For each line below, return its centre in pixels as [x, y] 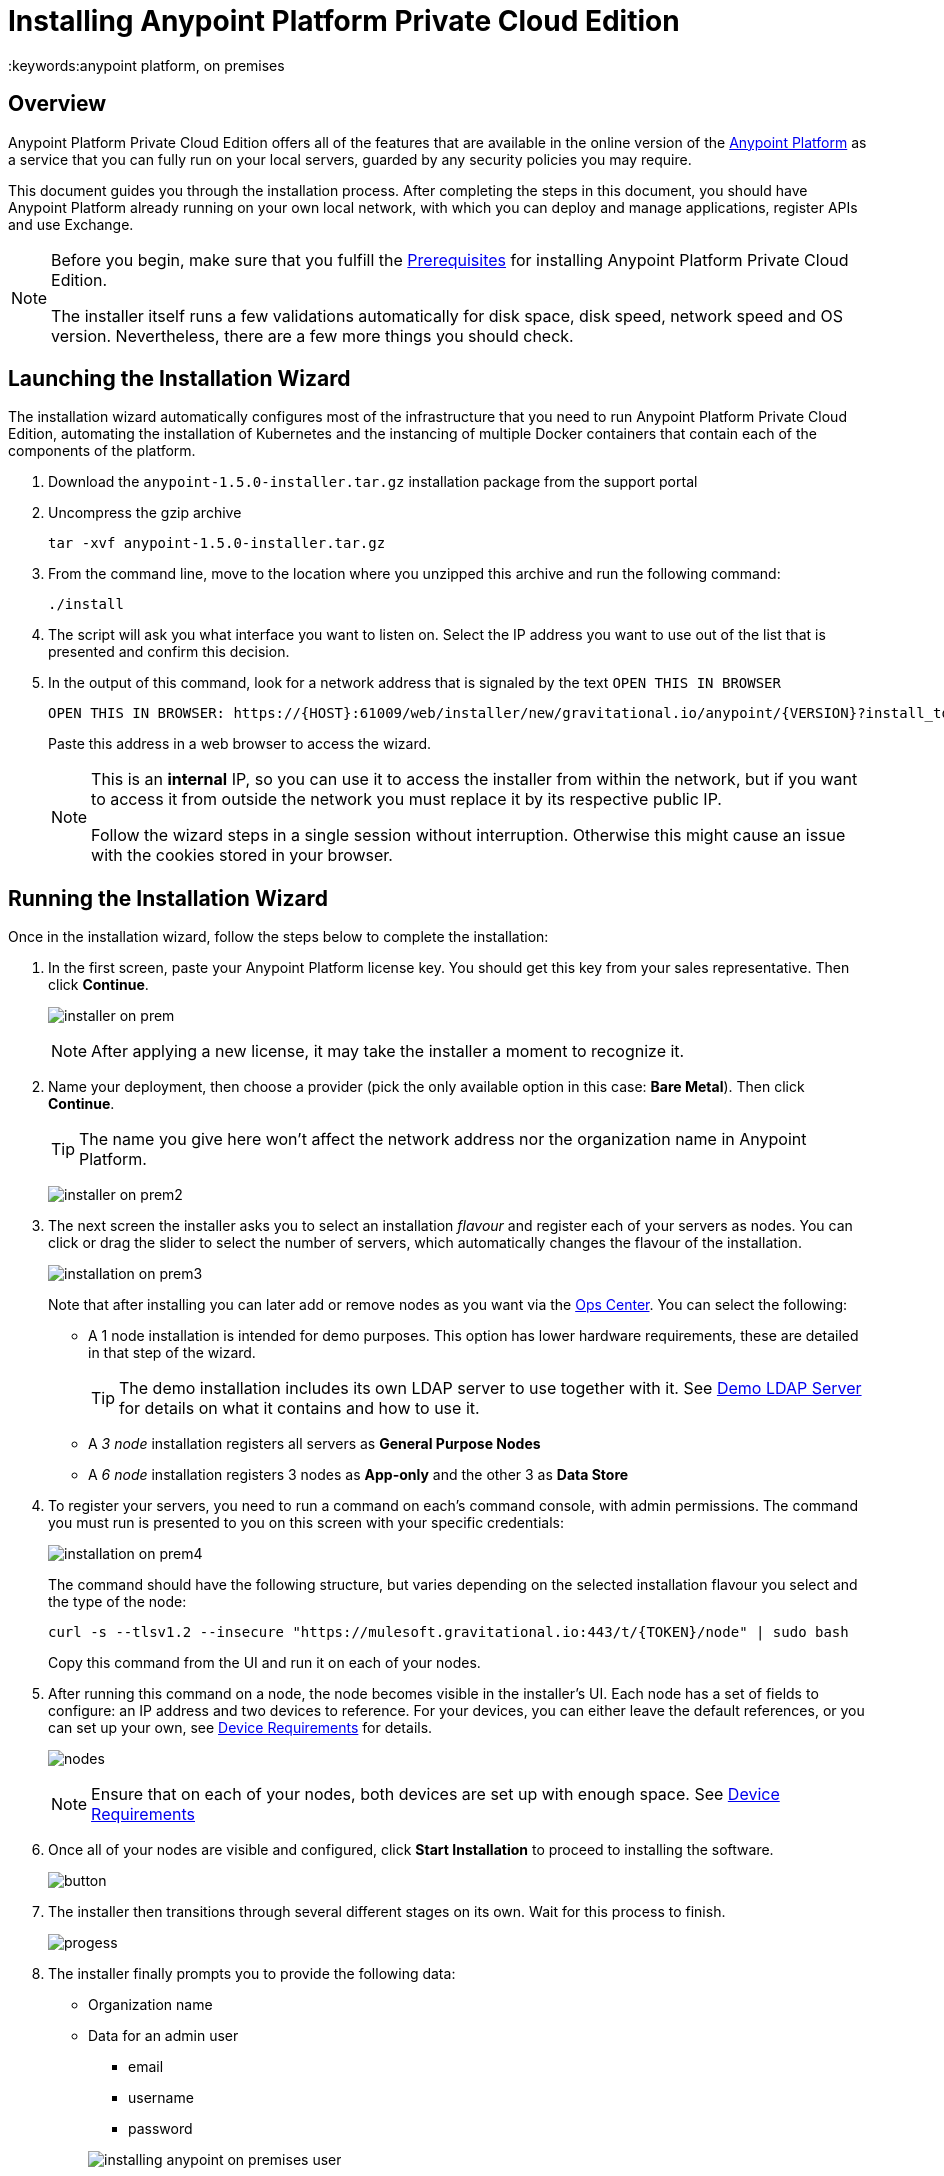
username [161, 2098]
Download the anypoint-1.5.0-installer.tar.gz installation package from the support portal [373, 482]
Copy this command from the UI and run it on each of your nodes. [264, 1663]
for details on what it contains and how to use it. [299, 1408]
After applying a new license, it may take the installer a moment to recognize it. [388, 1051]
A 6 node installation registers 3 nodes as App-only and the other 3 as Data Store [358, 1475]
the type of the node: [117, 1602]
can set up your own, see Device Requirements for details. [240, 1728]
